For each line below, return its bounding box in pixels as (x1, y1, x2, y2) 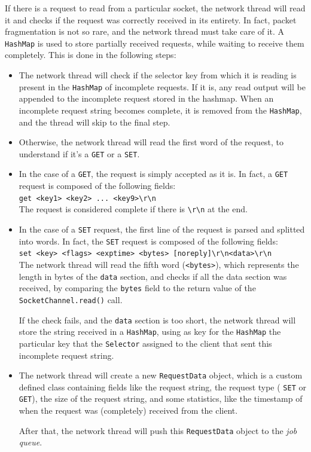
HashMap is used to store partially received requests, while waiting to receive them (5, 36, 304, 49)
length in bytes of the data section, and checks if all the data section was (19, 270, 287, 282)
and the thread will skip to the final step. (19, 115, 170, 128)
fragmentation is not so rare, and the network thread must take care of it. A (5, 25, 285, 38)
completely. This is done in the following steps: (5, 48, 176, 61)
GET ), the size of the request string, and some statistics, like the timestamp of (19, 392, 303, 405)
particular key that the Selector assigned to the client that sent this (19, 337, 272, 349)
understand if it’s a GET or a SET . (19, 147, 140, 160)
